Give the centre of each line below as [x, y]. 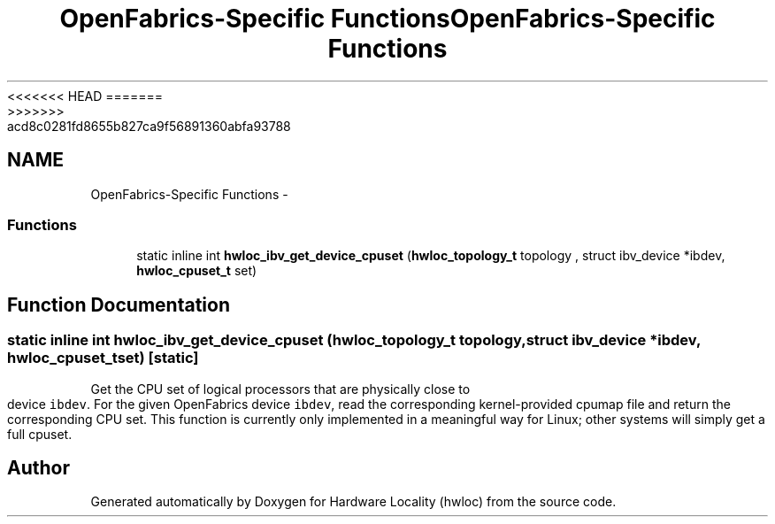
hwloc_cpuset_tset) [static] [103, 358]
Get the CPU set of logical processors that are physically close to [280, 389]
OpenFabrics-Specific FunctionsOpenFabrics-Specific [387, 19]
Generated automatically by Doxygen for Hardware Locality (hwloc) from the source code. [353, 502]
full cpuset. [40, 434]
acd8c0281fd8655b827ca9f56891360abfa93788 [149, 126]
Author [38, 467]
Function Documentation [119, 304]
